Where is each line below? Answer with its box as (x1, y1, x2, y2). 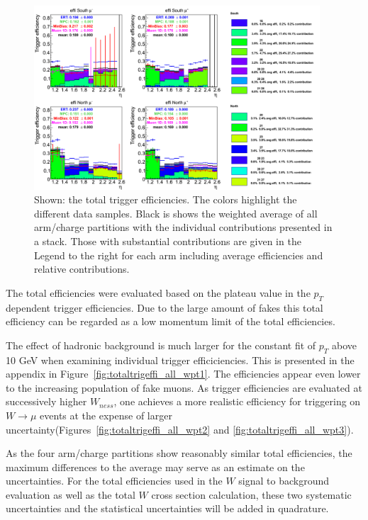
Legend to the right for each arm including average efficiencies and (34, 247, 323, 262)
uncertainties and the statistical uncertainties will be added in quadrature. (6, 501, 329, 516)
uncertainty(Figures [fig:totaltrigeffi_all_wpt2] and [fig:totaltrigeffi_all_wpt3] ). (6, 422, 354, 436)
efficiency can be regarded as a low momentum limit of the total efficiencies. (6, 314, 335, 329)
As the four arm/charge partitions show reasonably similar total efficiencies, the (6, 446, 352, 460)
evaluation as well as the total (6, 487, 135, 502)
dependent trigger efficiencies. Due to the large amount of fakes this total (6, 300, 323, 315)
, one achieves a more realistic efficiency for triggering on (113, 394, 361, 409)
